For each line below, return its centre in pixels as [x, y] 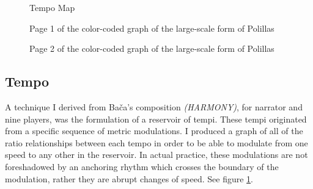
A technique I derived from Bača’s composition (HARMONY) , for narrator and [154, 106]
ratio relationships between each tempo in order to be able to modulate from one [156, 142]
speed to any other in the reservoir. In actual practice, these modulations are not [156, 155]
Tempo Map [52, 7]
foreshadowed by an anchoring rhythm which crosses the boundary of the [142, 166]
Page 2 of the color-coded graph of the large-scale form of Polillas [152, 48]
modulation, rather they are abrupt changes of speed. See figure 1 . [129, 178]
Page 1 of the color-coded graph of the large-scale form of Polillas [152, 28]
